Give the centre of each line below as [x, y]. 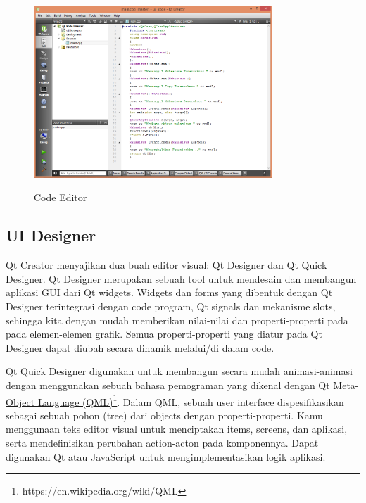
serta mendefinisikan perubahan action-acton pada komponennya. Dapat [162, 442]
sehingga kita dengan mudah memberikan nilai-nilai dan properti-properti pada [177, 320]
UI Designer [51, 235]
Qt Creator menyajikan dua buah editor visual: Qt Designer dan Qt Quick [166, 265]
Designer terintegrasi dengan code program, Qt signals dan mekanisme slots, [171, 306]
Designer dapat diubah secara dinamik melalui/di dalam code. [140, 347]
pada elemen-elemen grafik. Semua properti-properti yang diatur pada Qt [164, 334]
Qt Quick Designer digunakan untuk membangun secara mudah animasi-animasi [179, 371]
